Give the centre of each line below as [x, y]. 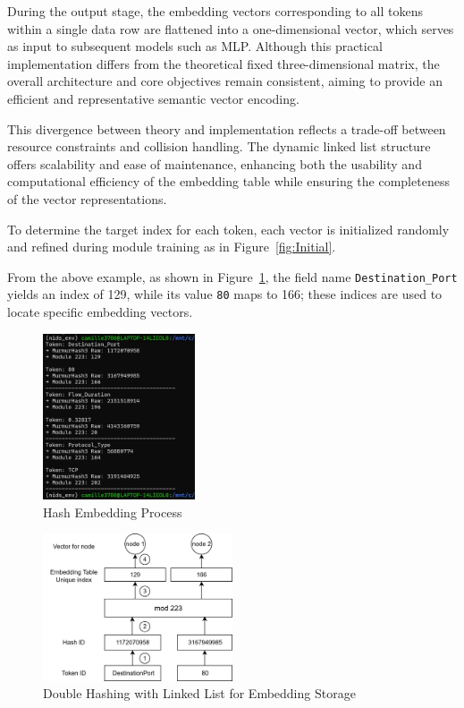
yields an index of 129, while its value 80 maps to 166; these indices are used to [225, 294]
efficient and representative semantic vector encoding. [153, 98]
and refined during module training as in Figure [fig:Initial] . [172, 247]
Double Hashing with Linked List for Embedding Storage [199, 693]
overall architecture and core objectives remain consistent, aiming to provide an [225, 81]
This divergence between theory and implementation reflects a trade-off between [227, 128]
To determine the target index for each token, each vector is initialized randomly [228, 229]
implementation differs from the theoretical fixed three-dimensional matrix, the [224, 63]
